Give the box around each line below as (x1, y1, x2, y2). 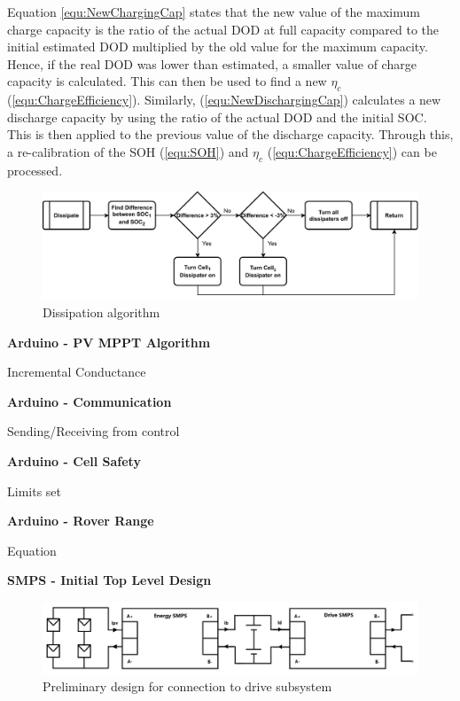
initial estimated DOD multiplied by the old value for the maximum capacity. (7, 37, 428, 56)
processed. (7, 160, 63, 179)
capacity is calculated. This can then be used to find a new (7, 72, 327, 90)
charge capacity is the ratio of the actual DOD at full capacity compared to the (7, 19, 440, 38)
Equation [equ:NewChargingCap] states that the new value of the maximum (7, 3, 420, 20)
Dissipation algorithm (43, 303, 160, 322)
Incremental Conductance (7, 362, 146, 381)
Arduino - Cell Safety (7, 452, 141, 471)
